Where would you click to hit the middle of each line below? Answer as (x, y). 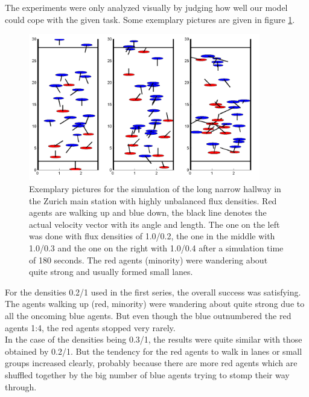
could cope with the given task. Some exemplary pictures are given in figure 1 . (150, 19)
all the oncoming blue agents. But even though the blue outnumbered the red (148, 315)
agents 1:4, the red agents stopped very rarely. (90, 327)
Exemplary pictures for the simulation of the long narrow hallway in (155, 189)
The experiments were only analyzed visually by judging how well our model (146, 7)
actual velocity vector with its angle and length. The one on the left (154, 224)
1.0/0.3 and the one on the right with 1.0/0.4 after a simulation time (156, 247)
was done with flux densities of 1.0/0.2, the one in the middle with (152, 236)
